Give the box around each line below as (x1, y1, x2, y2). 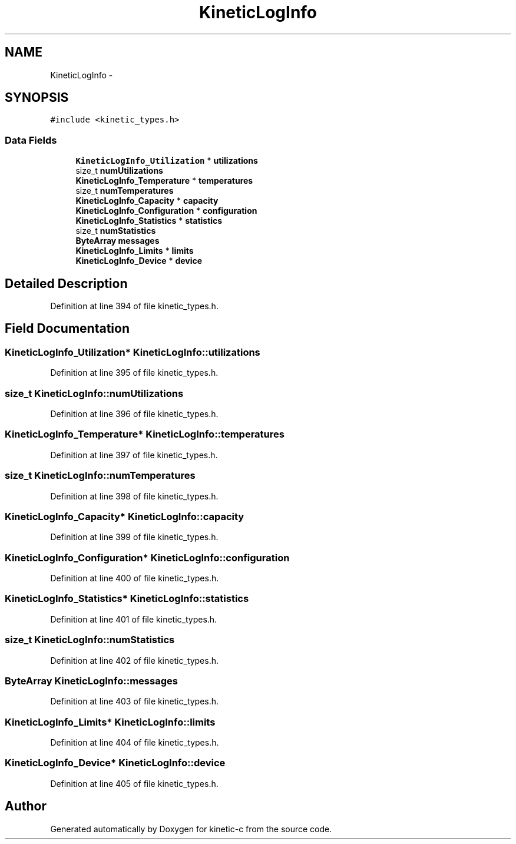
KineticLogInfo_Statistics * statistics (75, 216, 223, 226)
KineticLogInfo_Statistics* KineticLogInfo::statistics (5, 593, 249, 605)
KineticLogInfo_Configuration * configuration (75, 206, 257, 216)
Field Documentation (5, 321, 130, 336)
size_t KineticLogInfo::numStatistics (5, 634, 175, 646)
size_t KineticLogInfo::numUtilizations (5, 387, 184, 399)
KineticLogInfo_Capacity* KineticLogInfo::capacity (5, 510, 244, 522)
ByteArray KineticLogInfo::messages (5, 674, 178, 687)
